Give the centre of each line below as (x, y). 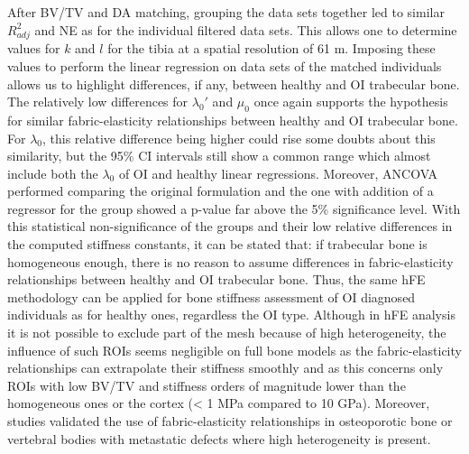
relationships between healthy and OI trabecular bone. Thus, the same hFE (216, 279)
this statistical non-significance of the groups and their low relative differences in (230, 226)
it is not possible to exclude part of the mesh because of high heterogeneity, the (227, 333)
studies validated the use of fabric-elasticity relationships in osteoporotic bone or (230, 421)
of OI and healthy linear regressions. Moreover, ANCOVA (278, 173)
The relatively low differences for (98, 102)
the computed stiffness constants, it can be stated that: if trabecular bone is (217, 244)
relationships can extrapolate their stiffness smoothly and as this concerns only (225, 368)
